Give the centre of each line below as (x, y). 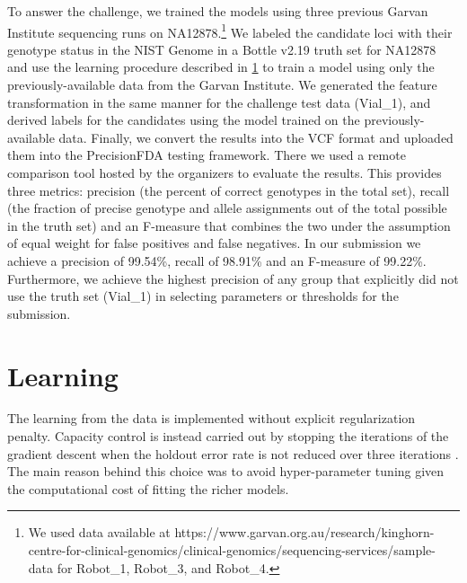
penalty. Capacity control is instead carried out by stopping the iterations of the (228, 436)
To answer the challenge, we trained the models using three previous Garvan (218, 11)
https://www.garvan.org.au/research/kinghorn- (304, 532)
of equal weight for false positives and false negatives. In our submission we (214, 243)
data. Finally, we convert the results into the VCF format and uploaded (256, 137)
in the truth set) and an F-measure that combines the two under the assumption (229, 225)
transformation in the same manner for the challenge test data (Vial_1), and (219, 102)
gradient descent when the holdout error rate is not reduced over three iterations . (233, 453)
